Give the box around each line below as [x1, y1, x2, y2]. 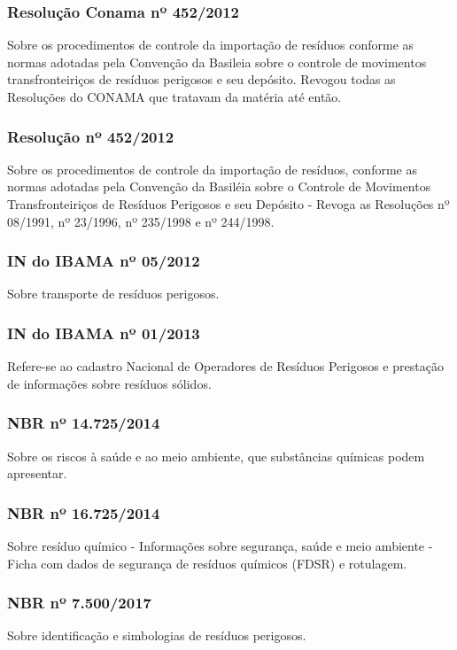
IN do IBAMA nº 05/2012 [7, 250, 200, 272]
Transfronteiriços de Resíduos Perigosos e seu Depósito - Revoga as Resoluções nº [7, 195, 450, 213]
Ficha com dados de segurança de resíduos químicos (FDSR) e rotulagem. [7, 553, 407, 572]
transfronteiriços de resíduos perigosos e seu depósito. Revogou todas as [7, 70, 396, 89]
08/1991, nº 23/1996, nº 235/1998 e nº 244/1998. [7, 212, 275, 230]
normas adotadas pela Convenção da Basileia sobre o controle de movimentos [7, 52, 427, 71]
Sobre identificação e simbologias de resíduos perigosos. [7, 626, 306, 645]
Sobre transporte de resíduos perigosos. [7, 284, 220, 303]
